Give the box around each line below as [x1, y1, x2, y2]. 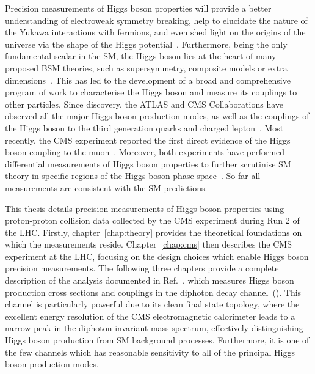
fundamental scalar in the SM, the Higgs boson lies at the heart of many [5, 50, 277, 62]
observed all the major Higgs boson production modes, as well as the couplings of [5, 109, 310, 122]
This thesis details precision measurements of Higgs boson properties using [5, 202, 284, 215]
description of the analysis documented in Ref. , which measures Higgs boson [5, 274, 294, 287]
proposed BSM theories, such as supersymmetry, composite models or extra [5, 61, 288, 74]
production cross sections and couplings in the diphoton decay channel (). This [5, 285, 302, 298]
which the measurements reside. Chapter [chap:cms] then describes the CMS [5, 238, 292, 251]
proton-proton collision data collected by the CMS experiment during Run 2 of [5, 214, 300, 227]
